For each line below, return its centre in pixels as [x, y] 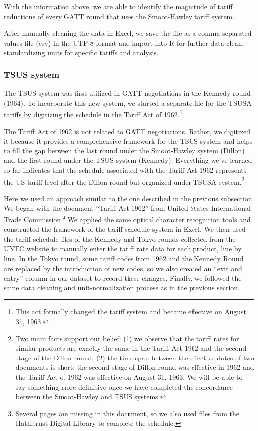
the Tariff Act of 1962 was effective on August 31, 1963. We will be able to [129, 377]
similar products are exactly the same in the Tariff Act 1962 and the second [131, 348]
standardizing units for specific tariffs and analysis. [81, 52]
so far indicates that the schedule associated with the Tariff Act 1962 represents [125, 170]
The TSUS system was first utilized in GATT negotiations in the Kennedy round [127, 93]
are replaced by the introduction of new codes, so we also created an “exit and [123, 268]
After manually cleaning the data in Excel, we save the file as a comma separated [128, 33]
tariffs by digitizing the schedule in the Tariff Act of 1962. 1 [93, 114]
